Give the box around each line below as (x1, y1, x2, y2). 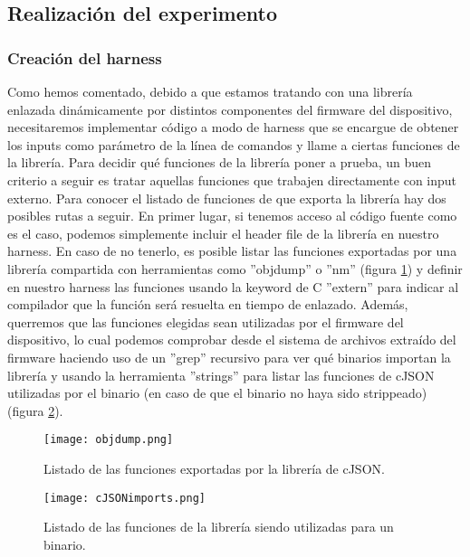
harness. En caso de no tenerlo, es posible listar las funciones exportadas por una (7, 241, 457, 260)
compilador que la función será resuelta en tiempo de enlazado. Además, (7, 295, 408, 314)
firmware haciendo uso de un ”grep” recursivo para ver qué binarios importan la (7, 347, 451, 366)
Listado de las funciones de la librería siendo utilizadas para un (43, 517, 394, 536)
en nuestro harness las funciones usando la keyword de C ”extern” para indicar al (7, 277, 459, 296)
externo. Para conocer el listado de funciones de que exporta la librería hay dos (7, 188, 446, 207)
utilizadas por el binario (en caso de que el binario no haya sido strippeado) (7, 383, 427, 402)
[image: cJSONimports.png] (43, 491, 206, 505)
